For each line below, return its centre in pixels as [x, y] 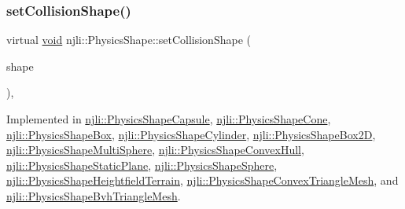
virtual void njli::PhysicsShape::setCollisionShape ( [129, 40]
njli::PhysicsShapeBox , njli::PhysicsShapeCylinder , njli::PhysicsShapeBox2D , [191, 134]
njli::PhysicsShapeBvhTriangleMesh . [94, 195]
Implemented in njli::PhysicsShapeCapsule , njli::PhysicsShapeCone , [169, 119]
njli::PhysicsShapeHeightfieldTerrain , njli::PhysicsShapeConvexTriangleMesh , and [202, 180]
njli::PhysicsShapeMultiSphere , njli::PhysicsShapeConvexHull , [155, 150]
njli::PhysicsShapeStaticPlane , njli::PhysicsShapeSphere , [142, 165]
